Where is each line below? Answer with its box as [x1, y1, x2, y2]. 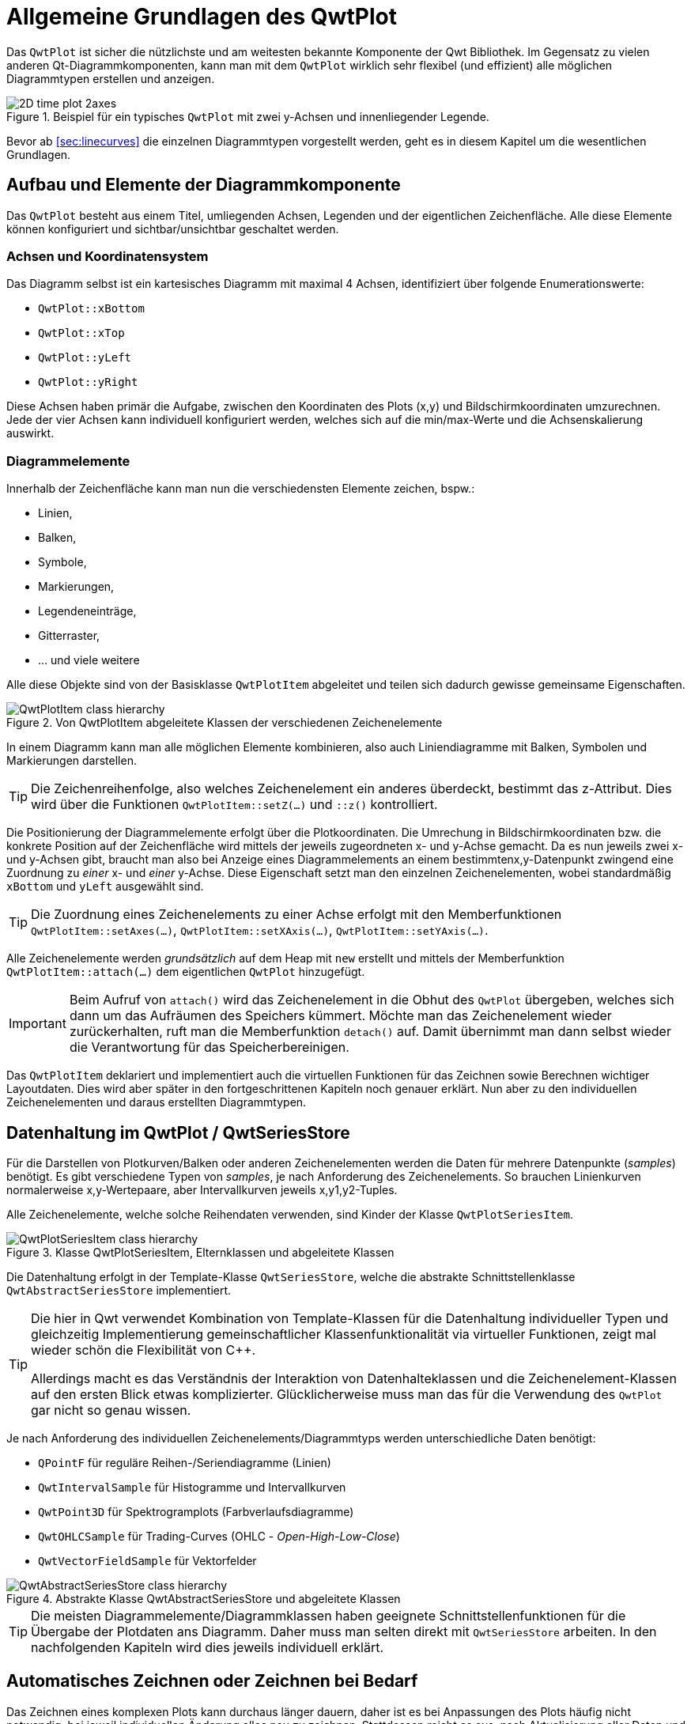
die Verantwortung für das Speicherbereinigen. [69, 1039, 349, 1056]
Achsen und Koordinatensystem [6, 248, 209, 264]
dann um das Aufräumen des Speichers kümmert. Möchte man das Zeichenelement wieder [69, 1008, 612, 1024]
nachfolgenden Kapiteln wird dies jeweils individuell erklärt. [31, 1639, 384, 1655]
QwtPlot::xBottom [38, 302, 145, 316]
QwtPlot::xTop [38, 327, 125, 340]
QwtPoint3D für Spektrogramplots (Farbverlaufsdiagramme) [38, 1504, 354, 1518]
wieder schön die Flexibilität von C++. [31, 1341, 256, 1358]
